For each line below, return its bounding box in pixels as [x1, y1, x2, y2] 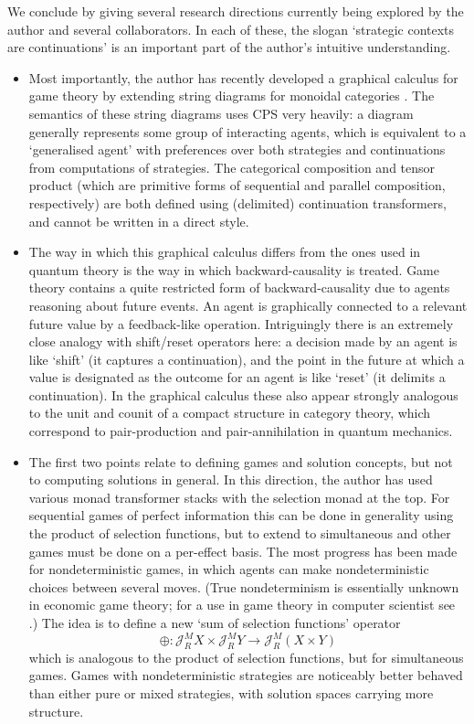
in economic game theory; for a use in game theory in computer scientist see [28, 595, 456, 614]
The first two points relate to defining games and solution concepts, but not [28, 452, 453, 471]
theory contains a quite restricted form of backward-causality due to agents [28, 278, 450, 297]
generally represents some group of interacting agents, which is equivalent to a [28, 122, 467, 141]
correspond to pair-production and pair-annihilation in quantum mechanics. [28, 421, 453, 441]
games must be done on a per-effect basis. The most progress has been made [28, 541, 458, 560]
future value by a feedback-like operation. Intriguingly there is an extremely [28, 314, 454, 333]
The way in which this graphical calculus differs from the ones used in [28, 242, 421, 261]
